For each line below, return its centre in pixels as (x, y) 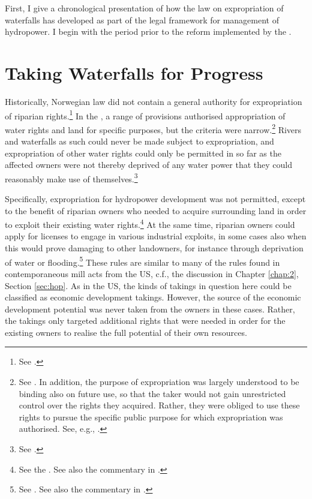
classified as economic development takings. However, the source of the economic (153, 297)
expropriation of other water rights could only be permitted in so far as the (143, 153)
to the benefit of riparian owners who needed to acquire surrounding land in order (156, 210)
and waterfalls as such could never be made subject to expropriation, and (139, 141)
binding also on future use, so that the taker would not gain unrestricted (152, 393)
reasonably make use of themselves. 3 (71, 178)
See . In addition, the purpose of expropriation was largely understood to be (159, 382)
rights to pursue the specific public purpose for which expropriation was (151, 417)
